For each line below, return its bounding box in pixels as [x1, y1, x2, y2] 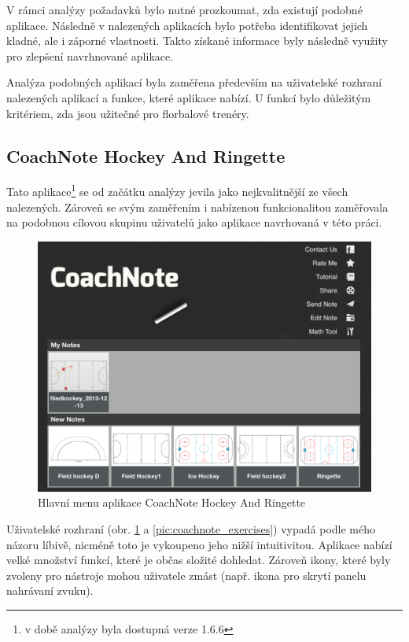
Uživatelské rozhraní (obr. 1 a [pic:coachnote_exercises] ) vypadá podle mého [6, 520, 375, 537]
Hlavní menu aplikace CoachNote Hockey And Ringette [38, 494, 306, 511]
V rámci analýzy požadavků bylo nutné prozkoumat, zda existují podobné [6, 2, 363, 17]
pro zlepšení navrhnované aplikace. [6, 47, 174, 64]
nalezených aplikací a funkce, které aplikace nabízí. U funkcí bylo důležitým [6, 89, 371, 105]
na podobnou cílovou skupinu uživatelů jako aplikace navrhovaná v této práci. [6, 214, 382, 231]
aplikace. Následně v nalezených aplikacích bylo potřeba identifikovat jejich [6, 17, 368, 33]
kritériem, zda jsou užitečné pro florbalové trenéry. [6, 105, 249, 121]
